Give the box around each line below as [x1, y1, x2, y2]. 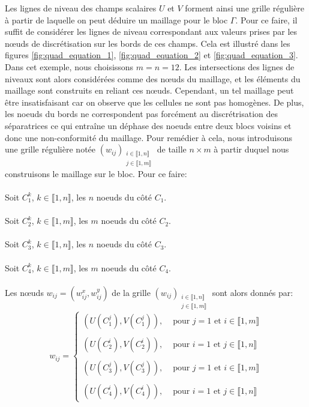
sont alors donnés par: [212, 286, 293, 298]
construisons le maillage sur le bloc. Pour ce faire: [5, 167, 187, 179]
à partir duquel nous [214, 143, 289, 155]
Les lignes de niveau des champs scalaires [5, 2, 157, 14]
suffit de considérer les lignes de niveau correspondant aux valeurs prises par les [5, 25, 298, 38]
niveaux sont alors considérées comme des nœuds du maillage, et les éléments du [5, 72, 301, 85]
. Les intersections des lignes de [179, 60, 295, 73]
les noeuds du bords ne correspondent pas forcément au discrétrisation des [5, 107, 278, 120]
